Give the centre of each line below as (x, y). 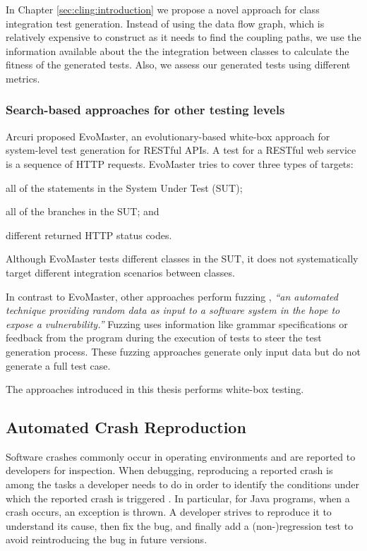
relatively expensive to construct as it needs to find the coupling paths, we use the (183, 37)
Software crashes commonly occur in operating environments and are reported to (181, 456)
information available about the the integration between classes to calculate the (178, 50)
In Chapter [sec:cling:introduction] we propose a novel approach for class (163, 9)
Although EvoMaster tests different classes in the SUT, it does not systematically (182, 259)
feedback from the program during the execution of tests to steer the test (164, 338)
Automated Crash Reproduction (126, 427)
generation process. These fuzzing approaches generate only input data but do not (183, 351)
